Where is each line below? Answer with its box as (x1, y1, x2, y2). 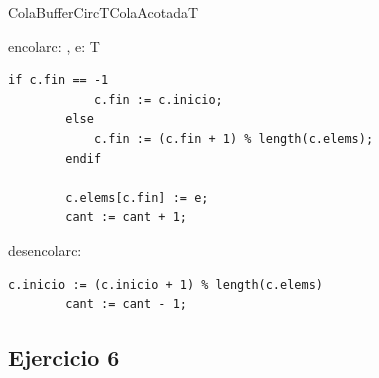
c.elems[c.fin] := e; (65, 190, 209, 205)
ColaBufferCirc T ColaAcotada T (8, 2, 199, 22)
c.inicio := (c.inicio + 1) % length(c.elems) (8, 277, 323, 292)
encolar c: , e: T (8, 35, 100, 56)
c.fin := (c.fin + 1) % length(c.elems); (93, 131, 374, 146)
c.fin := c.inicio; (93, 92, 223, 107)
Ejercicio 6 (8, 342, 120, 373)
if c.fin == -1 (8, 73, 109, 88)
